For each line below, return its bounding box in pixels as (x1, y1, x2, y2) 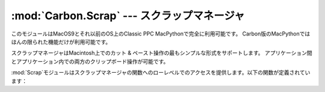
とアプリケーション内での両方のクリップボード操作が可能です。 (11, 58, 169, 65)
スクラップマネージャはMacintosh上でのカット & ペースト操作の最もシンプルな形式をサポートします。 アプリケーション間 (11, 49, 312, 57)
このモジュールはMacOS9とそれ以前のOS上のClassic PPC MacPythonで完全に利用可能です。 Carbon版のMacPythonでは (11, 30, 311, 37)
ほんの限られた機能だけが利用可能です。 (11, 38, 111, 45)
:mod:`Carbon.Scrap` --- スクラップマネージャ (11, 9, 245, 22)
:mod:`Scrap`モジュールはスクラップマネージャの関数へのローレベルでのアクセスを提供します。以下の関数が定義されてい (11, 69, 311, 76)
